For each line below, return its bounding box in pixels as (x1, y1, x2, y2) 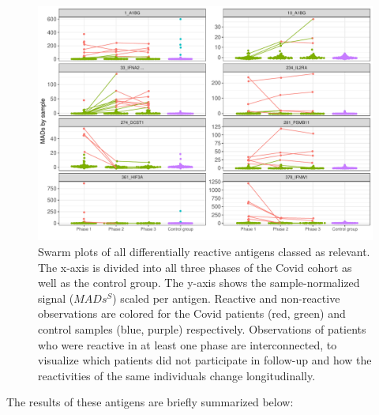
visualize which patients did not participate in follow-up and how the (38, 352, 372, 368)
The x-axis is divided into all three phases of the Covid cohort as (38, 258, 352, 275)
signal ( (38, 289, 74, 306)
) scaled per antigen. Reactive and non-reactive (112, 289, 340, 306)
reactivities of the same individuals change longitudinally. (38, 367, 316, 383)
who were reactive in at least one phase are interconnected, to (38, 336, 337, 353)
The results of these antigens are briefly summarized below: (6, 394, 294, 410)
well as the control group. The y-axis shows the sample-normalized (38, 274, 360, 291)
